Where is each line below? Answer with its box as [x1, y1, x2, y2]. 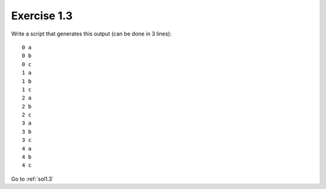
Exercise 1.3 [11, 9, 72, 22]
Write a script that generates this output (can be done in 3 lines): [11, 30, 172, 37]
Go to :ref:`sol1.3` [11, 175, 54, 182]
